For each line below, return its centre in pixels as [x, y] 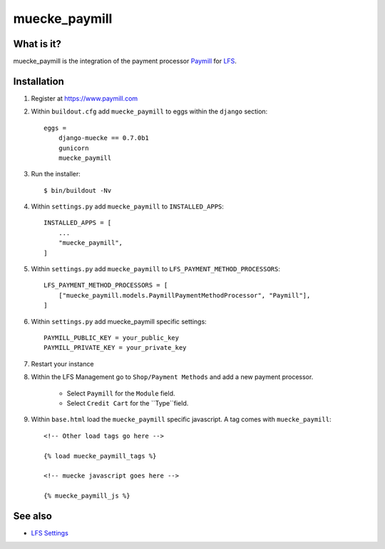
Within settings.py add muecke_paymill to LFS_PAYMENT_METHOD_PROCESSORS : [156, 269]
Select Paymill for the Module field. [121, 393]
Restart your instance [62, 363]
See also [33, 516]
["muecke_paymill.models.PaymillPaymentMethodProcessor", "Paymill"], [184, 295]
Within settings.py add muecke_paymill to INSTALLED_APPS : [128, 206]
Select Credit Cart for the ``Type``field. [128, 403]
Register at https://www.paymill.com [84, 98]
